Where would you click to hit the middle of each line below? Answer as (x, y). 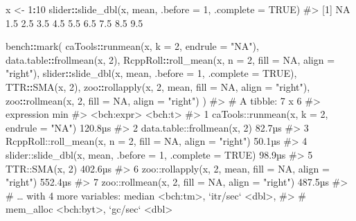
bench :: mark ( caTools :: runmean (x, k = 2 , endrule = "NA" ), (132, 46)
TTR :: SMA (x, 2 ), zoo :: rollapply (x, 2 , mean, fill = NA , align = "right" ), (158, 86)
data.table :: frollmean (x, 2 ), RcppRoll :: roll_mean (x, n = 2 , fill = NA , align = (170, 59)
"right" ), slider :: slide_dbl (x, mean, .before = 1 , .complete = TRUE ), (151, 73)
